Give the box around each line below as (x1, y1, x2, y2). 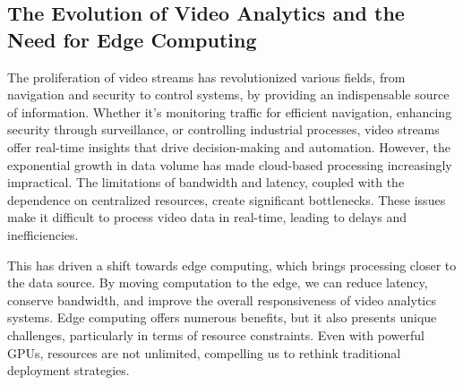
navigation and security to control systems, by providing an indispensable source (7, 85, 450, 104)
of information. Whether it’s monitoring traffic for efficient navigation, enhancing (7, 102, 452, 121)
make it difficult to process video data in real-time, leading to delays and (7, 208, 407, 227)
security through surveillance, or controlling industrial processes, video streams (7, 120, 440, 139)
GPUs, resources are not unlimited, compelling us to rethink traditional (7, 343, 401, 362)
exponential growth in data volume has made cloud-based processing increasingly (7, 155, 452, 174)
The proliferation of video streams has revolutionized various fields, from (7, 67, 406, 86)
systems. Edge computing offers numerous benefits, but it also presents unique (7, 308, 437, 327)
